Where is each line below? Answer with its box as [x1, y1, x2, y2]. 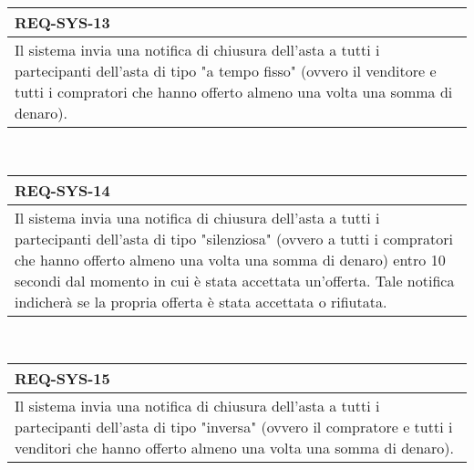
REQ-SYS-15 [15, 368, 110, 390]
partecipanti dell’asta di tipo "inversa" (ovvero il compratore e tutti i [15, 416, 453, 438]
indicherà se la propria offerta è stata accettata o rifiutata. [15, 290, 387, 312]
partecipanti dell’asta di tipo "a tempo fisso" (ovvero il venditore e [15, 60, 437, 81]
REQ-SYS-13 [15, 12, 110, 33]
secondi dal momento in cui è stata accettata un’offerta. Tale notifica [15, 269, 455, 291]
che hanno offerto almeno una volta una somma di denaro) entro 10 [15, 248, 446, 270]
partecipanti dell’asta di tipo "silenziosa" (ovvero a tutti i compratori [15, 227, 453, 249]
